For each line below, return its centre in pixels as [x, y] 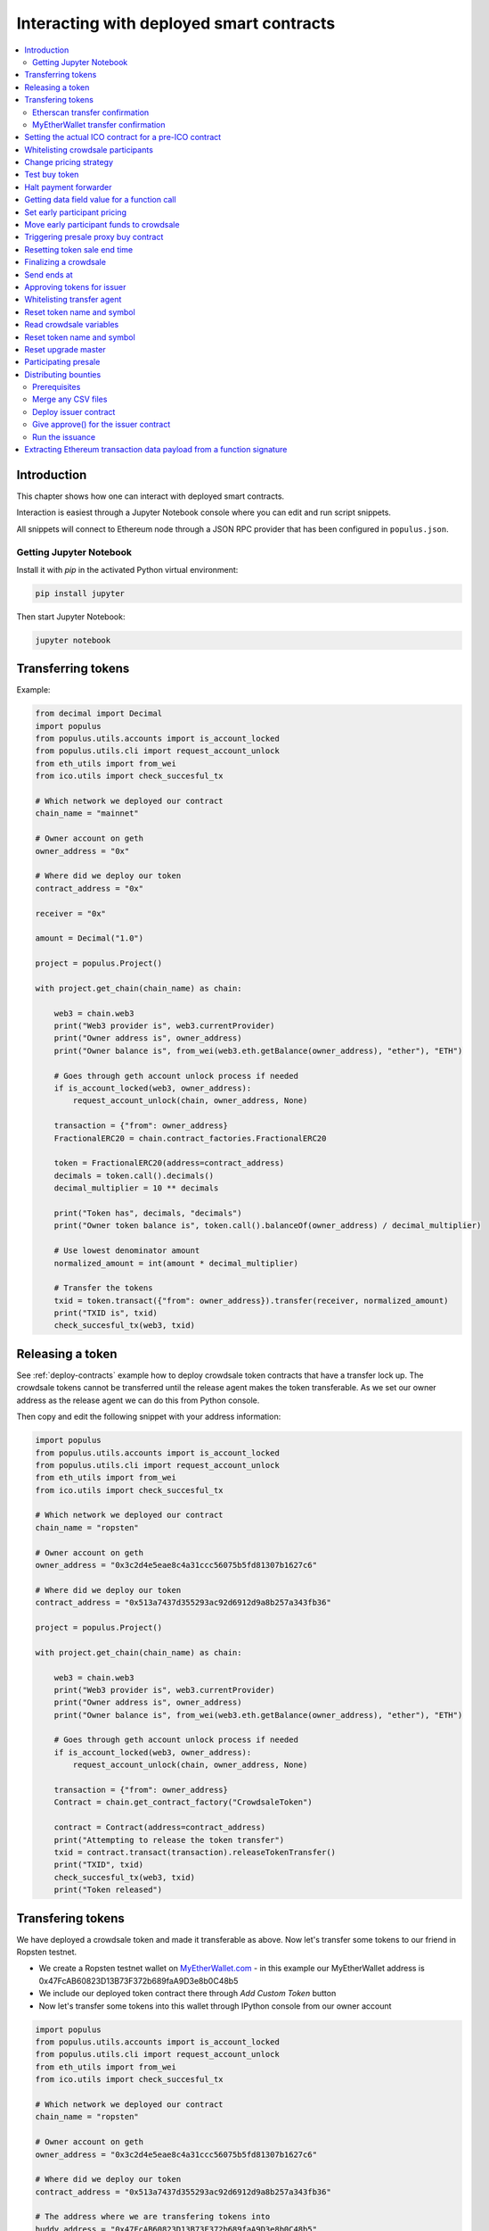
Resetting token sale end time [79, 249]
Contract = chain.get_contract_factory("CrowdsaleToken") [183, 1802]
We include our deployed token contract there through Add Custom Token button [187, 1994]
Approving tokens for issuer [75, 286]
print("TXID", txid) [99, 1865]
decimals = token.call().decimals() [134, 1175]
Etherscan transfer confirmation [91, 112]
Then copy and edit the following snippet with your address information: [149, 1417]
